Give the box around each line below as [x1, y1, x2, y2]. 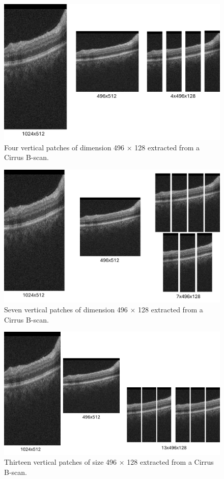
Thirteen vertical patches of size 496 [4, 457, 117, 467]
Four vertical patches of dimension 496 [4, 142, 125, 152]
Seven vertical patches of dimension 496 [4, 304, 128, 315]
